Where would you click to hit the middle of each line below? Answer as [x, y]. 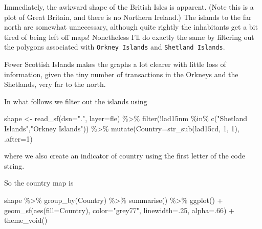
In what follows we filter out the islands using [76, 101]
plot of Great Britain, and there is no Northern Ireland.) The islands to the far [128, 17]
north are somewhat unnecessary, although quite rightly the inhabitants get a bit [131, 27]
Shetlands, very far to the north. [55, 84]
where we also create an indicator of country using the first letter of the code [125, 156]
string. [14, 165]
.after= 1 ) [18, 138]
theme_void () [26, 220]
